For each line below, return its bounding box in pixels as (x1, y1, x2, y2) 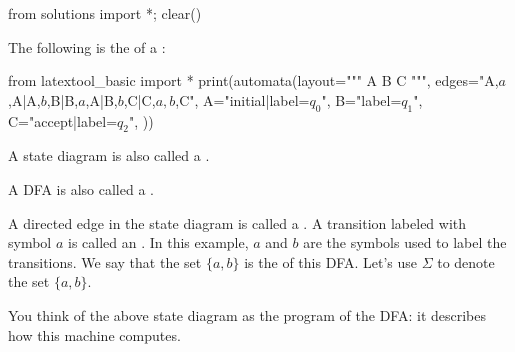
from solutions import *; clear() (8, 3, 202, 23)
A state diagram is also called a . (8, 145, 210, 166)
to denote (437, 251, 495, 272)
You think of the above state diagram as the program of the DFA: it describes (8, 304, 487, 325)
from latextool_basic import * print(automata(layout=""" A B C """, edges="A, (8, 70, 499, 91)
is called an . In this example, (67, 232, 249, 253)
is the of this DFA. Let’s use (244, 251, 417, 272)
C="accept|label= (8, 110, 118, 131)
